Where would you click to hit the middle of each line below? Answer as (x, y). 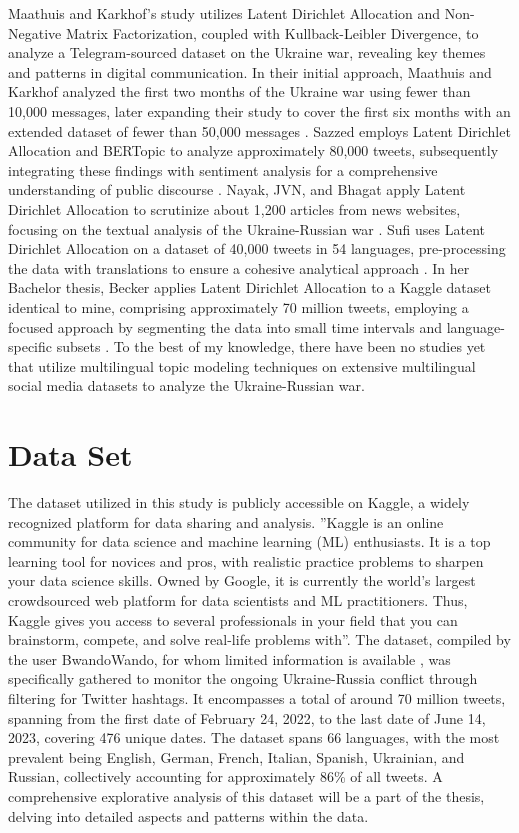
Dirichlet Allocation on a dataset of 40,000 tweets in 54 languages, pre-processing (257, 248)
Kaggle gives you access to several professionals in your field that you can (233, 619)
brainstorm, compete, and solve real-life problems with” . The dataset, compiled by (259, 639)
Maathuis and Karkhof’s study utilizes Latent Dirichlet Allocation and (224, 13)
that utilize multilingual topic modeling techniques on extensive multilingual (242, 365)
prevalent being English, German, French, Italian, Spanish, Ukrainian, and (236, 756)
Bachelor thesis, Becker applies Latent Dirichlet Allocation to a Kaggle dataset (249, 287)
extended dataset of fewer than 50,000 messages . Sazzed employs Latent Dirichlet (259, 130)
